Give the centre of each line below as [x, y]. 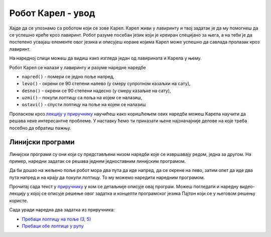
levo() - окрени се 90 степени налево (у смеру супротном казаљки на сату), [106, 84]
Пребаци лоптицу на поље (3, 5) [56, 219]
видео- [247, 187]
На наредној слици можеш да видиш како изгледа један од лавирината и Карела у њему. [105, 58]
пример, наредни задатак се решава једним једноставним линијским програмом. [98, 161]
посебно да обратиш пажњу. [40, 128]
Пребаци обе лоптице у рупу [53, 226]
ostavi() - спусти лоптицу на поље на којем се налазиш [84, 105]
